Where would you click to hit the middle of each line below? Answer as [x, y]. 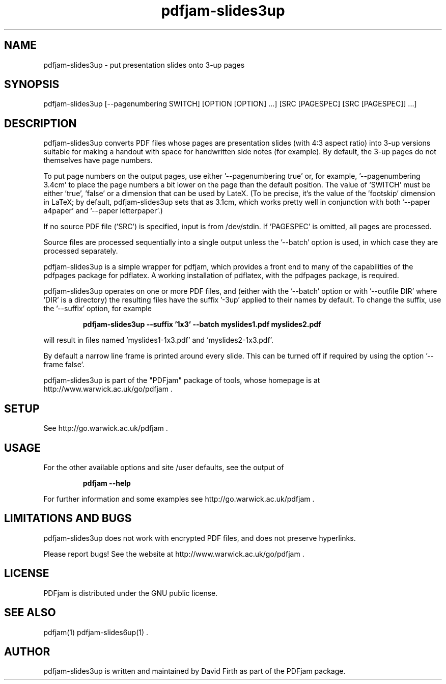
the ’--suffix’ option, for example [97, 309]
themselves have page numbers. [98, 160]
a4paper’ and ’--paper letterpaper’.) [103, 211]
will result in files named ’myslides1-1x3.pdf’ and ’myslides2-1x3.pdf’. [158, 340]
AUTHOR [27, 651]
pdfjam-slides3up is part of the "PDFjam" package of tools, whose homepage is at [182, 380]
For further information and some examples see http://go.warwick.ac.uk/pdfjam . [179, 499]
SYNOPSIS [32, 85]
